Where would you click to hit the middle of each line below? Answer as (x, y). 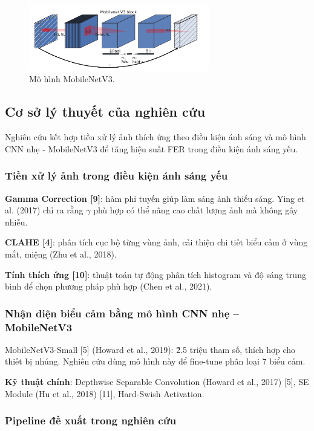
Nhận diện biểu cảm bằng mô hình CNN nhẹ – (122, 313)
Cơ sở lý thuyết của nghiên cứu (105, 112)
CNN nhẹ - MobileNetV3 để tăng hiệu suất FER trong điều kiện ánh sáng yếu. (152, 148)
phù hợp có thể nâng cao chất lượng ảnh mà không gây (196, 210)
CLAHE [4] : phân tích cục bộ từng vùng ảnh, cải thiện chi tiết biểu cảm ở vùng (156, 242)
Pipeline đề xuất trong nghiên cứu (91, 420)
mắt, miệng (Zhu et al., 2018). (61, 254)
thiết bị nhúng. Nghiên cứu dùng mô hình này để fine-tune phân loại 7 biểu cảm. (155, 361)
